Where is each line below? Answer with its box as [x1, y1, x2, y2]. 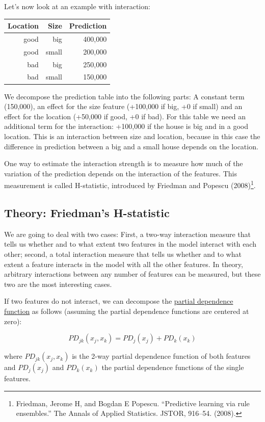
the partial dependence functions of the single [101, 362, 244, 373]
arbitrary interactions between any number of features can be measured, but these [4, 269, 261, 279]
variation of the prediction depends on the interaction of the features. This [4, 168, 237, 178]
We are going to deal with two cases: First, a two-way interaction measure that [4, 228, 251, 239]
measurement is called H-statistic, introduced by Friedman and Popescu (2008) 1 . [4, 178, 256, 190]
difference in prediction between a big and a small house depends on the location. [4, 141, 258, 151]
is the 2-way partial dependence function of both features [72, 351, 251, 361]
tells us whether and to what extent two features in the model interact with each [4, 239, 256, 249]
